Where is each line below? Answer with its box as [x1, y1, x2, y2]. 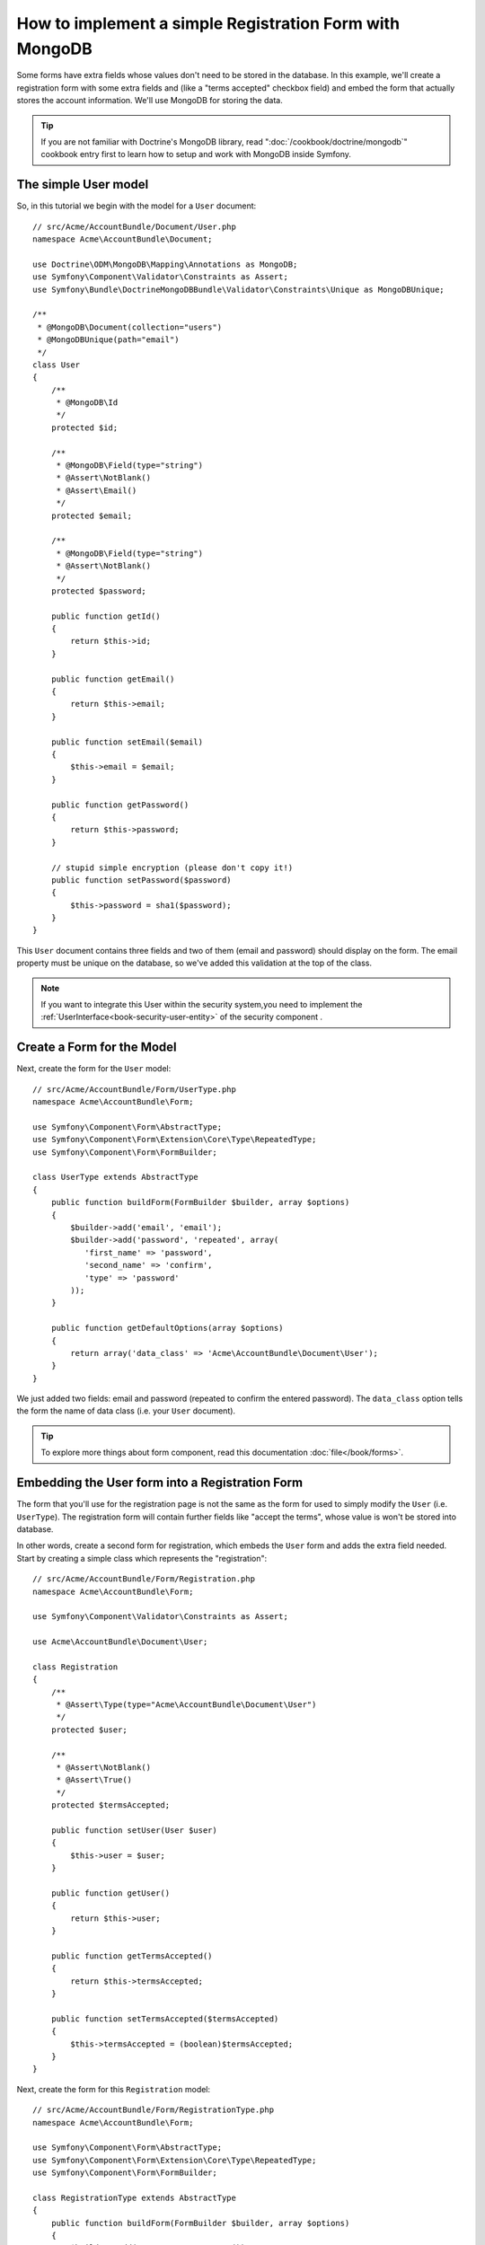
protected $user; [50, 1724, 128, 1735]
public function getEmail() [50, 673, 175, 684]
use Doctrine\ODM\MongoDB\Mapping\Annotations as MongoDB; [32, 259, 298, 269]
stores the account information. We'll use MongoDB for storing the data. [16, 95, 283, 106]
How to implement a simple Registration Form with [16, 13, 400, 33]
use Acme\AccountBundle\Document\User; [32, 1637, 208, 1647]
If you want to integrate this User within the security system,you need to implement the [40, 999, 363, 1010]
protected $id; [50, 422, 119, 433]
